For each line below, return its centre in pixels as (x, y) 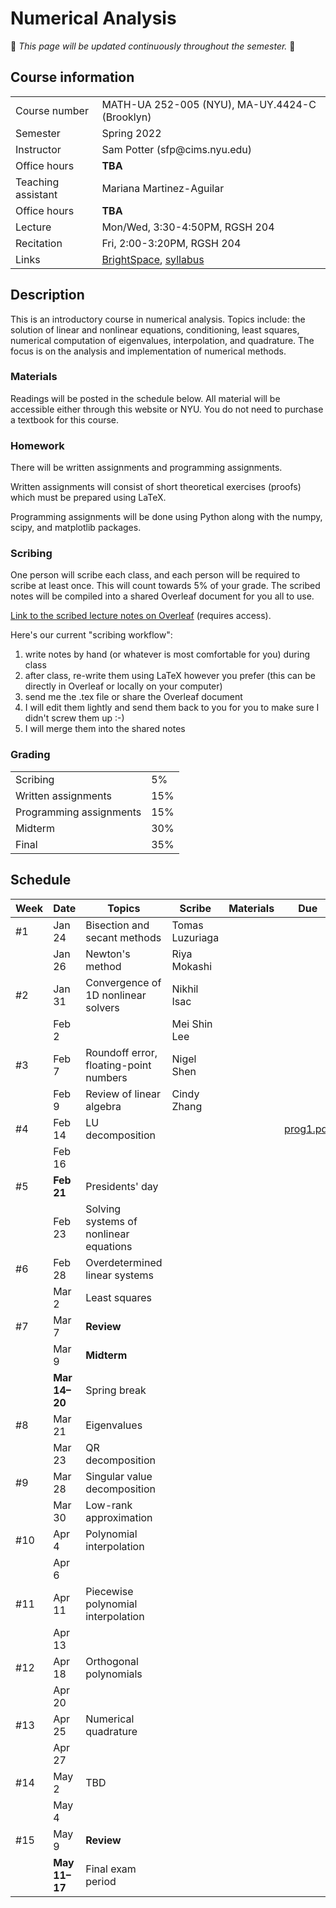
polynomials (114, 1674)
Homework (37, 445)
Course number (52, 110)
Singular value (119, 1476)
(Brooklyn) (126, 117)
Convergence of (123, 982)
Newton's (108, 954)
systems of (111, 1221)
